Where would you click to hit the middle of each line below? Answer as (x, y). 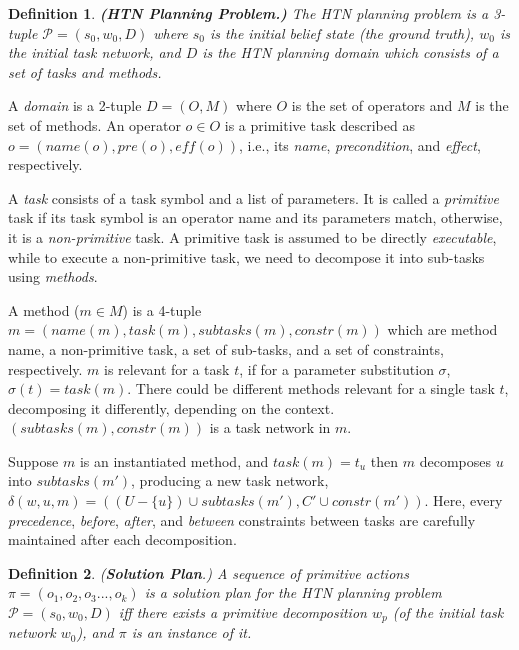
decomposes (455, 460)
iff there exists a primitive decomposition (242, 612)
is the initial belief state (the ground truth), (342, 32)
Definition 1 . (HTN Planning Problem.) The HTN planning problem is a (248, 13)
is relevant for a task (167, 368)
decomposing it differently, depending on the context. (171, 407)
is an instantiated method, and (174, 460)
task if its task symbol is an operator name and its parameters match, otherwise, (255, 217)
